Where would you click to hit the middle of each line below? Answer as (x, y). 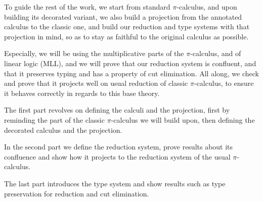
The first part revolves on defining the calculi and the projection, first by (117, 110)
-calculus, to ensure (224, 83)
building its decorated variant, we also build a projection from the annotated (123, 16)
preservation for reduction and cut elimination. (77, 193)
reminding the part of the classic (54, 119)
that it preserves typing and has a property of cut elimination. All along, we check (131, 73)
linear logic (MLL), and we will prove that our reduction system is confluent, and (130, 63)
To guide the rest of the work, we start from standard (87, 7)
